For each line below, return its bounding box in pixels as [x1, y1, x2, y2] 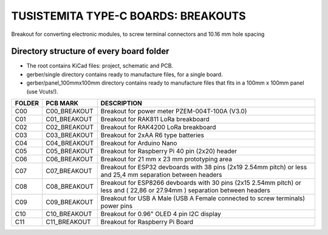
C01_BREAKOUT [46, 115, 92, 124]
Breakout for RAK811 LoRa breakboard [100, 115, 210, 124]
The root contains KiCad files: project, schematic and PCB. [26, 62, 173, 69]
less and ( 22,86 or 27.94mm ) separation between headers [100, 186, 270, 195]
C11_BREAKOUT [46, 218, 91, 226]
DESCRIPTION [100, 99, 142, 108]
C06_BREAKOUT [46, 155, 94, 164]
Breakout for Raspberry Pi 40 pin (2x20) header [100, 147, 237, 155]
